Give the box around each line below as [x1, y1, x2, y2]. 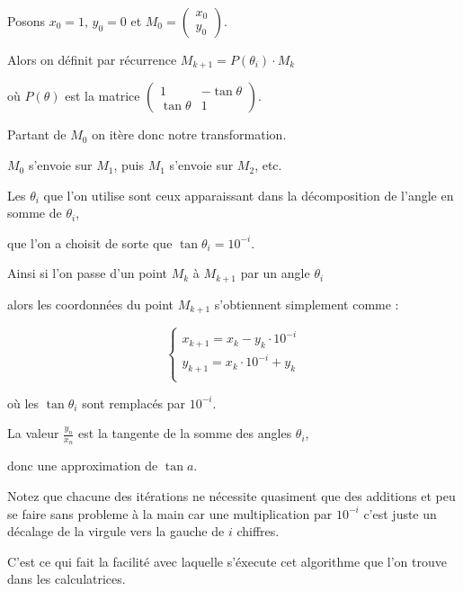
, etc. [254, 156, 282, 175]
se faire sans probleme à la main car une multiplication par [7, 504, 333, 523]
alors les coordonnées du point [7, 294, 174, 313]
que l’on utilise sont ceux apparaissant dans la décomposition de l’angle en [43, 185, 454, 204]
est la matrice [65, 86, 140, 105]
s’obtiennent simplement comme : [214, 294, 399, 313]
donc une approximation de [7, 456, 158, 475]
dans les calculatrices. [7, 569, 126, 588]
